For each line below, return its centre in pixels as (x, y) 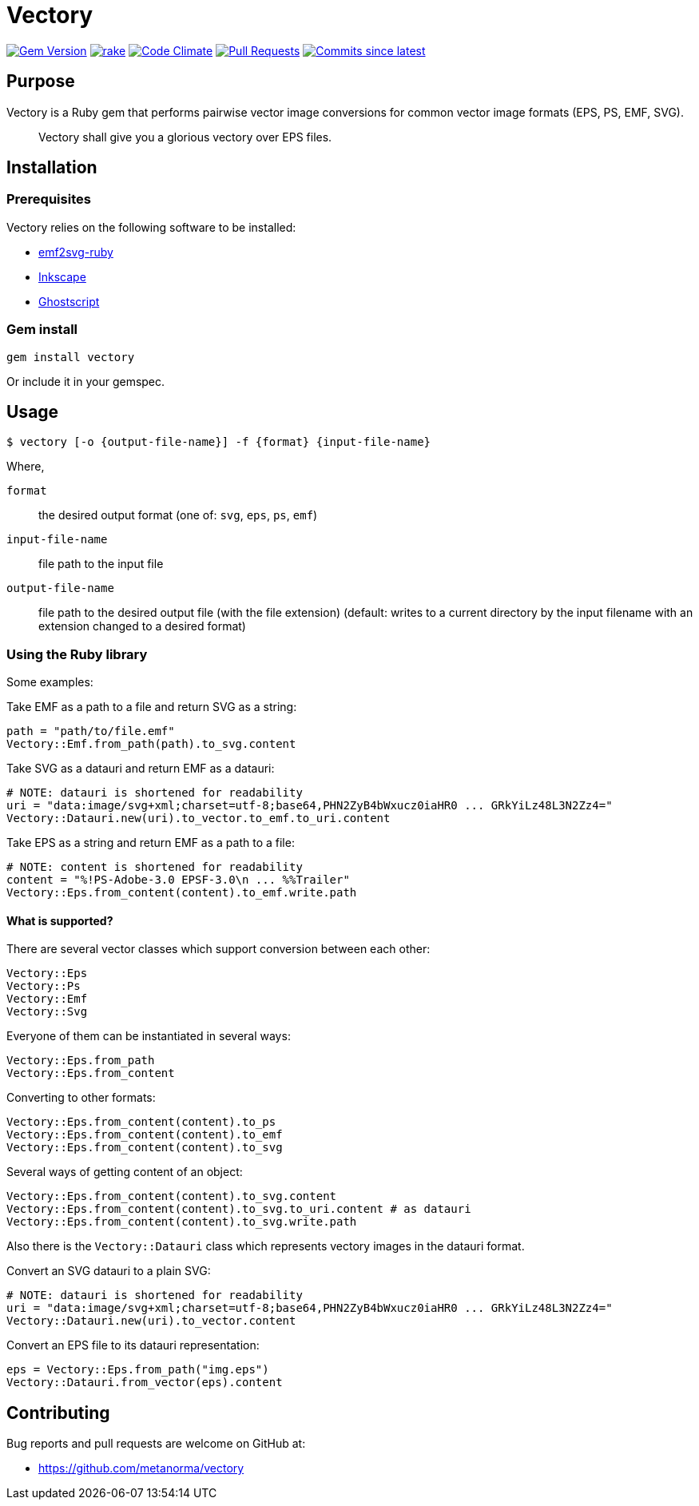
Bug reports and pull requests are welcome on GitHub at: (156, 1444)
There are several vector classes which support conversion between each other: (218, 949)
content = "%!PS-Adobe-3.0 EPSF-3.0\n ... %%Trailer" (178, 880)
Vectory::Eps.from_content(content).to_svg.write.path (182, 1222)
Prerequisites (49, 199)
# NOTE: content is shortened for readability (155, 867)
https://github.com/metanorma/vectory (141, 1468)
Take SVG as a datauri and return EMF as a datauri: (141, 769)
